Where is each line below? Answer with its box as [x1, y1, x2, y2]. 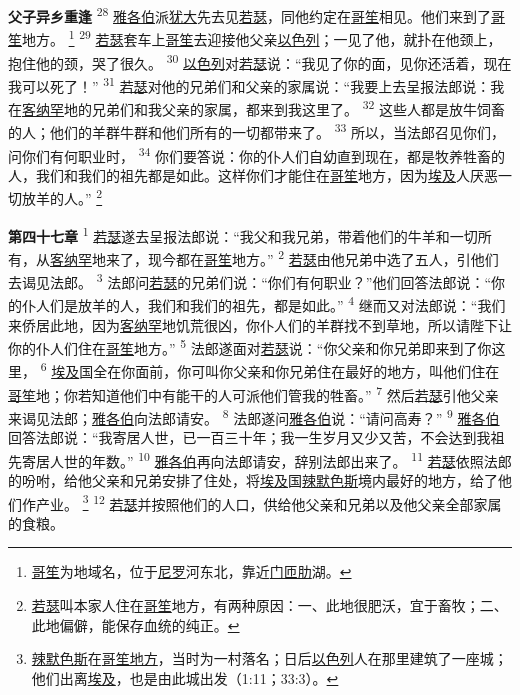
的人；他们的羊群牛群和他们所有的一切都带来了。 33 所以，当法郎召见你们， [8, 119, 506, 142]
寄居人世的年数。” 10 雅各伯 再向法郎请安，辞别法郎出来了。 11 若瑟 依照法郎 [21, 447, 512, 471]
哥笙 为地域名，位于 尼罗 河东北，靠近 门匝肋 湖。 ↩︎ [31, 561, 352, 582]
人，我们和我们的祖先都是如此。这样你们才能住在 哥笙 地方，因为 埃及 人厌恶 [8, 164, 498, 185]
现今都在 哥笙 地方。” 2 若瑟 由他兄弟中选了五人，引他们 [147, 245, 499, 269]
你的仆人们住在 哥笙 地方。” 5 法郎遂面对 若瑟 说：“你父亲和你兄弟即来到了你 [8, 335, 492, 358]
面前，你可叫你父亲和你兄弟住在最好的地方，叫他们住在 [135, 361, 500, 382]
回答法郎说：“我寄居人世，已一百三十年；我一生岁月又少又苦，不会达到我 [8, 427, 491, 448]
